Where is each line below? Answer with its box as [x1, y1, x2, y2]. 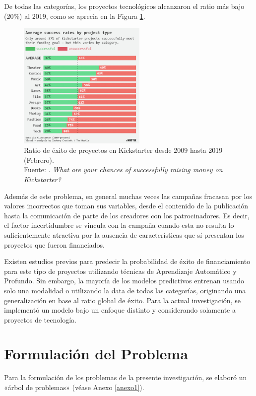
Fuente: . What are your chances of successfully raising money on [24, 164, 223, 175]
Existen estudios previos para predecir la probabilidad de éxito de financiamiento [4, 256, 251, 266]
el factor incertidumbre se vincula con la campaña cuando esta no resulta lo [4, 220, 234, 230]
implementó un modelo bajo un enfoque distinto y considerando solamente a [4, 305, 236, 315]
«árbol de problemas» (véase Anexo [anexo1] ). [4, 382, 144, 392]
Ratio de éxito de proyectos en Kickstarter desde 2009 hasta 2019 [24, 145, 223, 155]
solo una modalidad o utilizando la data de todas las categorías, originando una [4, 285, 246, 295]
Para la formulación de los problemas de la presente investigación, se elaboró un [4, 372, 247, 383]
